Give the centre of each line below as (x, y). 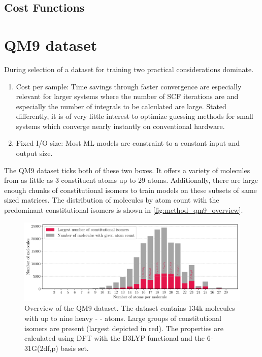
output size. (34, 153)
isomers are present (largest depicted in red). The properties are (124, 328)
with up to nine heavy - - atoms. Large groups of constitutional (123, 318)
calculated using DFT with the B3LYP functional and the (114, 338)
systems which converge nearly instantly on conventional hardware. (120, 126)
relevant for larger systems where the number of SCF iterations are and (127, 96)
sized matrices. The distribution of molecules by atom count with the (112, 200)
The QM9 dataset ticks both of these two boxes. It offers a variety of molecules (127, 170)
